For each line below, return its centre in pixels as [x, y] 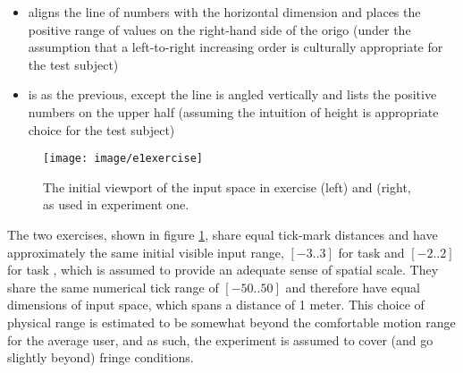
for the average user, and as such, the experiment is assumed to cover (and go [220, 339]
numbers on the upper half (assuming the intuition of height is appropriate [233, 111]
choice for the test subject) [101, 129]
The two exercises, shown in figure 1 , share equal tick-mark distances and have [223, 234]
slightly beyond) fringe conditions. [101, 357]
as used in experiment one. [116, 204]
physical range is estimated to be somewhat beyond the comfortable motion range [231, 322]
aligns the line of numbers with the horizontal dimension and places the [224, 12]
